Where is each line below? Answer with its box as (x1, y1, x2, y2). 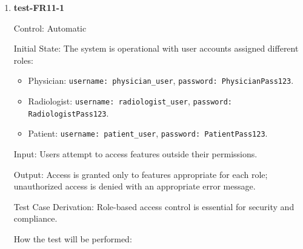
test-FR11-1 (13, 1, 65, 13)
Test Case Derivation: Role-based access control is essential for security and (13, 200, 295, 213)
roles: (13, 53, 33, 66)
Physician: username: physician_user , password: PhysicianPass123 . (28, 74, 294, 87)
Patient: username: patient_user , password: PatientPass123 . (28, 127, 268, 140)
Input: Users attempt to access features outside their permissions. (13, 148, 258, 160)
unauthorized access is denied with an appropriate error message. (13, 180, 256, 193)
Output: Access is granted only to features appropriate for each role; (13, 168, 268, 180)
